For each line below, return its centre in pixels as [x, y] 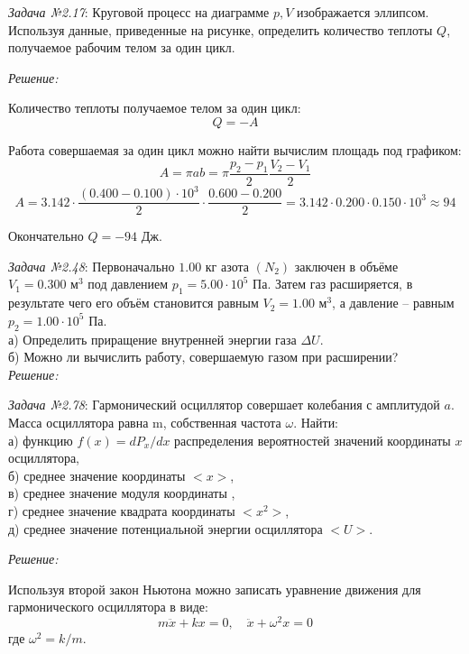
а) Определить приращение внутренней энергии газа [152, 339]
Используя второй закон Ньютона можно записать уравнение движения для [215, 589]
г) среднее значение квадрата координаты [122, 510]
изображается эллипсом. [363, 12]
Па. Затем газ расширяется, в [333, 284]
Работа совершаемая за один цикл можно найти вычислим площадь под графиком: [235, 149]
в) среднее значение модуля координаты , [122, 493]
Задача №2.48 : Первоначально [92, 266]
